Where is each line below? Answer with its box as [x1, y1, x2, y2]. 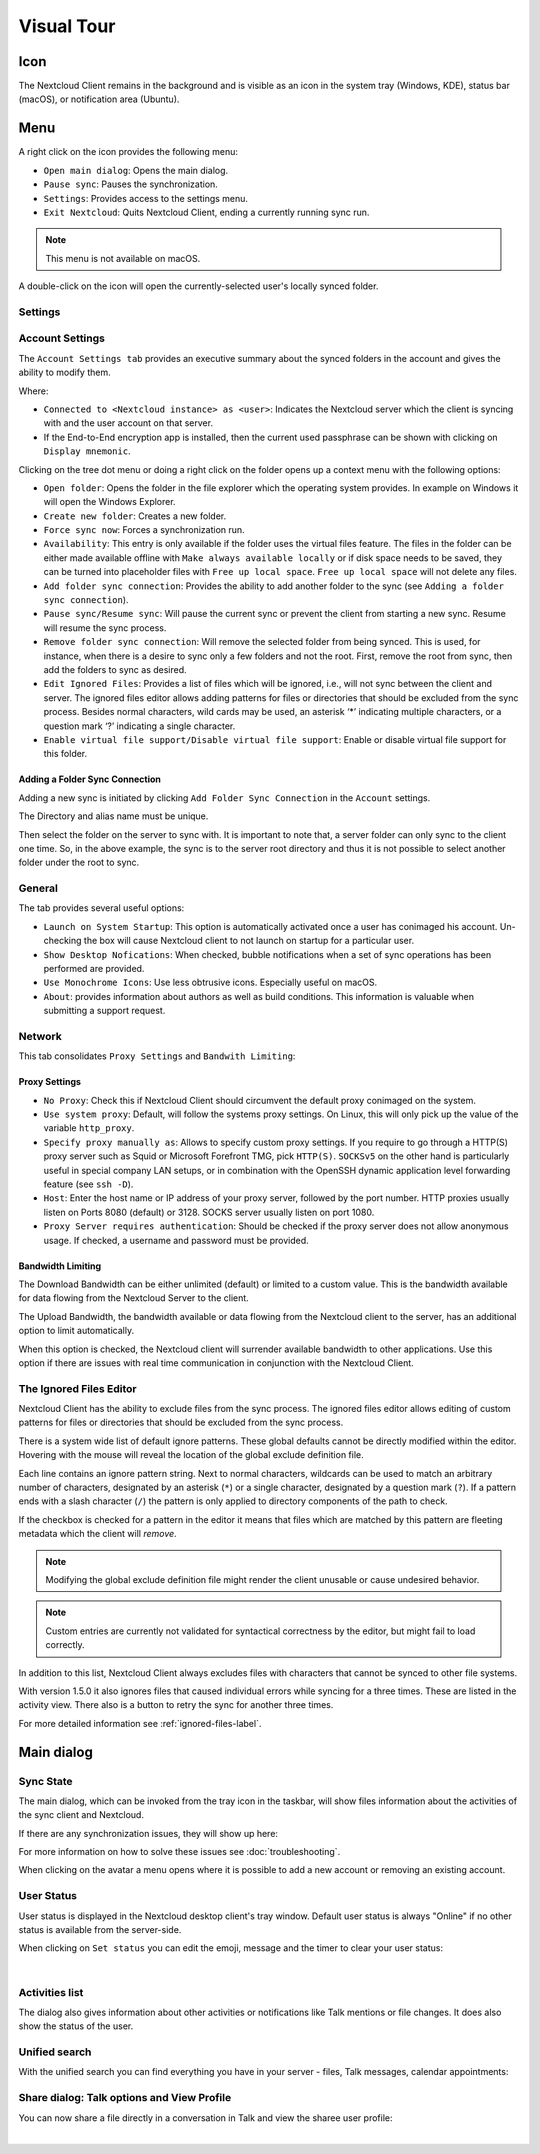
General [18, 881, 59, 895]
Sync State [18, 1774, 74, 1788]
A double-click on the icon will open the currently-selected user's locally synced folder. [18, 280, 379, 292]
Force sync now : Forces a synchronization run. [43, 524, 245, 536]
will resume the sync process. [43, 621, 167, 634]
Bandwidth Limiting [18, 1260, 102, 1272]
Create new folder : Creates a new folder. [43, 510, 227, 522]
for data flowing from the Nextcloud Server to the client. [18, 1292, 249, 1304]
